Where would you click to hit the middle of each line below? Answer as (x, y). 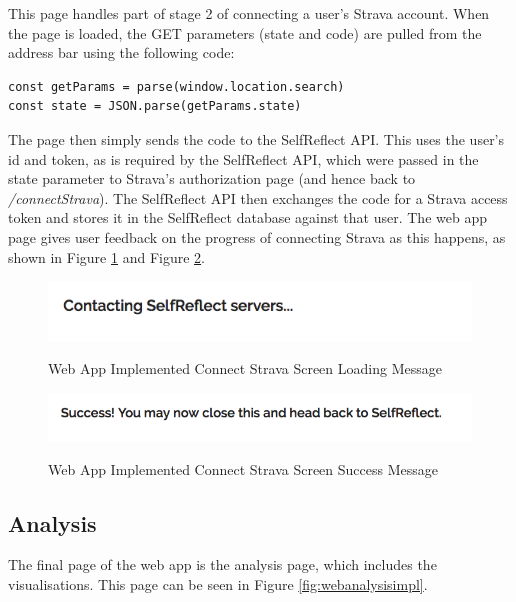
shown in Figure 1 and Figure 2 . (106, 256)
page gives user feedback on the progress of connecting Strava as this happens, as (257, 236)
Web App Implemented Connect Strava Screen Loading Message (245, 368)
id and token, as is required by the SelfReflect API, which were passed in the (243, 158)
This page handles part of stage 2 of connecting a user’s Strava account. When (249, 13)
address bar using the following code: (121, 52)
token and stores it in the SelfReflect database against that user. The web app (247, 217)
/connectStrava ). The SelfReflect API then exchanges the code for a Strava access (258, 197)
